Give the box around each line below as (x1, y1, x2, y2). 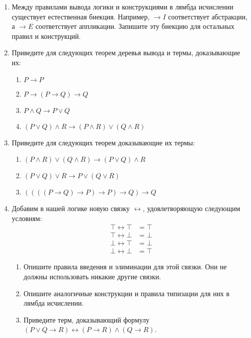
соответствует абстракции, (168, 11, 248, 21)
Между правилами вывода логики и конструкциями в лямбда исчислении (11, 1, 234, 11)
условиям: (11, 213, 42, 223)
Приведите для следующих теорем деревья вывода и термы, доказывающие (11, 47, 240, 58)
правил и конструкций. (11, 30, 81, 41)
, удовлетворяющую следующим (143, 203, 241, 214)
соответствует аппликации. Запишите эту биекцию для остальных (35, 21, 235, 31)
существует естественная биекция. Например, (11, 11, 150, 21)
